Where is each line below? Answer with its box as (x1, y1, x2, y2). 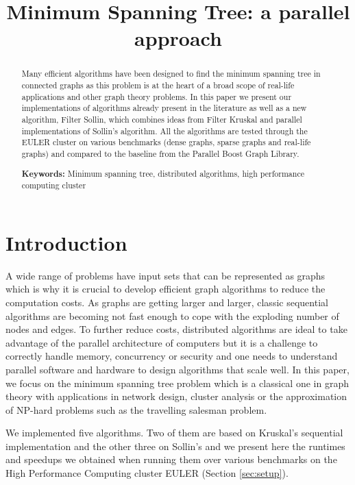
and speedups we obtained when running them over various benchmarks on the (5, 452, 337, 467)
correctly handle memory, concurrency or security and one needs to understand (5, 349, 338, 363)
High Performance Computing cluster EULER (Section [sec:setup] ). (5, 466, 289, 480)
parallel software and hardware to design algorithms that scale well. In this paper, (5, 362, 350, 376)
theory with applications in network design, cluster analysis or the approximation (5, 389, 347, 403)
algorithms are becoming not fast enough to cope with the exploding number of (5, 308, 339, 323)
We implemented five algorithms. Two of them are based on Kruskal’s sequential (5, 425, 343, 440)
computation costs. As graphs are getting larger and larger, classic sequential (5, 295, 328, 309)
